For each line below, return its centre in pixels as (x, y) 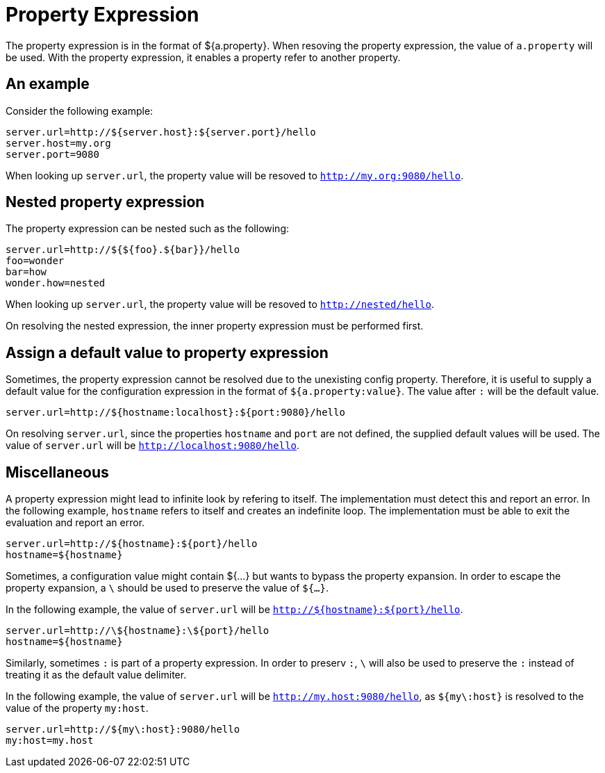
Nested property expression (105, 202)
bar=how (26, 272)
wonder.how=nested (56, 283)
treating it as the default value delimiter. (96, 675)
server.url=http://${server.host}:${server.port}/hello (161, 132)
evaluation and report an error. (75, 523)
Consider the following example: (80, 111)
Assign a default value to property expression (167, 352)
